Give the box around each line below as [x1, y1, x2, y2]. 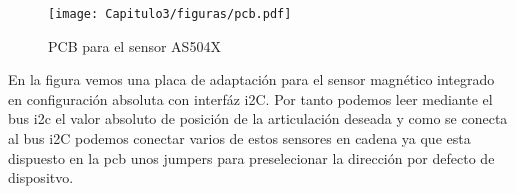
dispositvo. [8, 167, 74, 188]
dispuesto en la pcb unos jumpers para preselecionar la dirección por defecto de [8, 147, 495, 168]
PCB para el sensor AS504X [48, 35, 221, 56]
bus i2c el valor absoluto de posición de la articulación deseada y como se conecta [8, 108, 508, 129]
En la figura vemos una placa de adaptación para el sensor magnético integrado [8, 69, 495, 90]
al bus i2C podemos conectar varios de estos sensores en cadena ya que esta [8, 128, 471, 149]
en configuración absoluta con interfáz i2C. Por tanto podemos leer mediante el [8, 88, 493, 109]
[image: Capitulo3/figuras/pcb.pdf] [48, 7, 292, 21]
